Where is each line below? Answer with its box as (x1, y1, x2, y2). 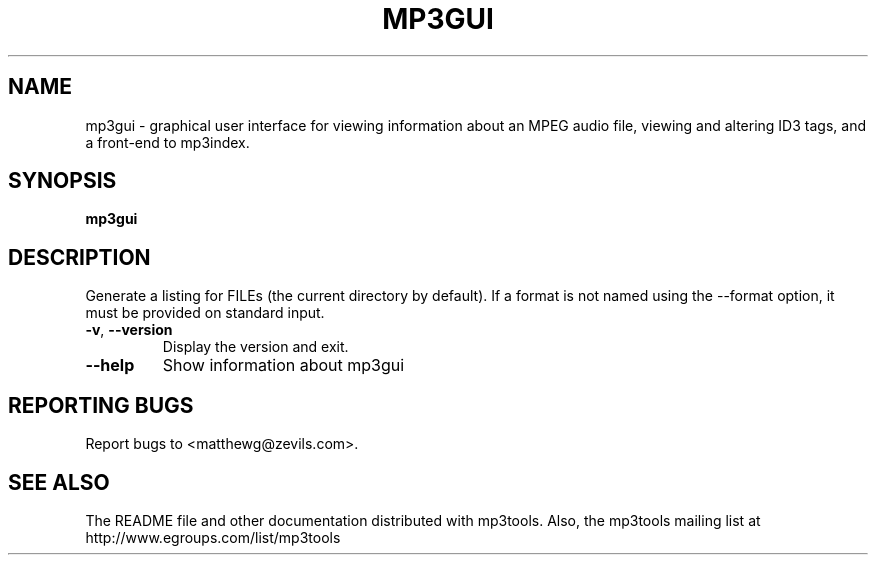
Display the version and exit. (162, 338, 349, 356)
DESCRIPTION (8, 244, 151, 270)
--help (85, 355, 135, 376)
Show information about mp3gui (162, 355, 405, 376)
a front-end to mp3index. (85, 133, 250, 151)
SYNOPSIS (8, 168, 117, 194)
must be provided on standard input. (85, 304, 325, 322)
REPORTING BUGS (8, 392, 194, 418)
